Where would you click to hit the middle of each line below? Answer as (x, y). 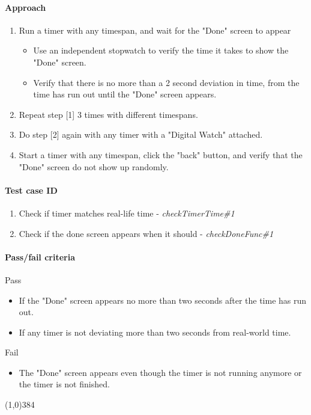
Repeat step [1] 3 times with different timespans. (108, 114)
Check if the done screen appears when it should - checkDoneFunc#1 (146, 233)
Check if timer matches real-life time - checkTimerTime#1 (127, 213)
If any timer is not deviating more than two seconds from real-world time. (155, 332)
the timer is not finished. (64, 384)
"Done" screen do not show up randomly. (94, 166)
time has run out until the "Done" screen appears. (125, 94)
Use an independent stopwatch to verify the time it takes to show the (161, 50)
